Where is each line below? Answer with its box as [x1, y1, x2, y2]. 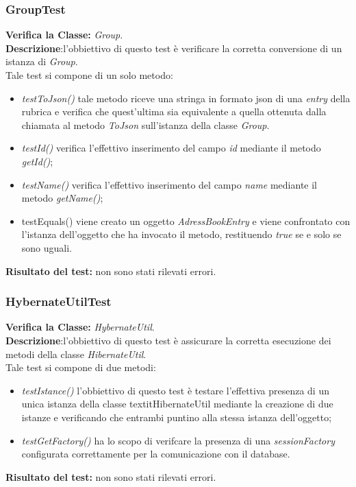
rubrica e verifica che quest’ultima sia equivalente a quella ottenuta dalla [21, 104, 327, 119]
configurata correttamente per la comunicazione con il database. [21, 447, 290, 461]
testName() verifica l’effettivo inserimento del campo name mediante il [21, 177, 317, 191]
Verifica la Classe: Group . [5, 27, 123, 42]
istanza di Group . [5, 54, 78, 69]
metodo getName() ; [21, 191, 103, 205]
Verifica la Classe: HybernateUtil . [5, 320, 155, 334]
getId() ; [21, 154, 53, 168]
